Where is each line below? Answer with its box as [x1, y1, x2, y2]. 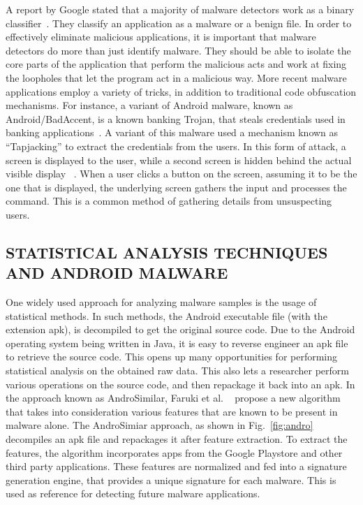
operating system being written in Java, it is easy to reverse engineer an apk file [6, 335, 348, 350]
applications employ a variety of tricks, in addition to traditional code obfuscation [6, 84, 357, 98]
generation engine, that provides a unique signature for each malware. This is [6, 472, 336, 487]
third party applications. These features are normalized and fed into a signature [6, 459, 347, 474]
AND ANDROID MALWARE [6, 262, 228, 284]
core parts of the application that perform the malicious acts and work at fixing [6, 57, 347, 71]
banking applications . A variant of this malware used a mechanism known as [6, 125, 339, 140]
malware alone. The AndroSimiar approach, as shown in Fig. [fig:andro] [6, 418, 313, 432]
